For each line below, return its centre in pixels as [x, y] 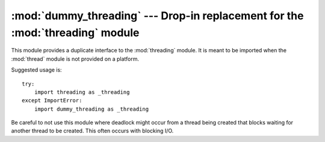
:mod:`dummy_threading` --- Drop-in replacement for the [157, 16]
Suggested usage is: [37, 70]
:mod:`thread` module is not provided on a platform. [75, 59]
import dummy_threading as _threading [91, 109]
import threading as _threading [82, 92]
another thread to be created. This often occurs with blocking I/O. [92, 131]
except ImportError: [52, 100]
